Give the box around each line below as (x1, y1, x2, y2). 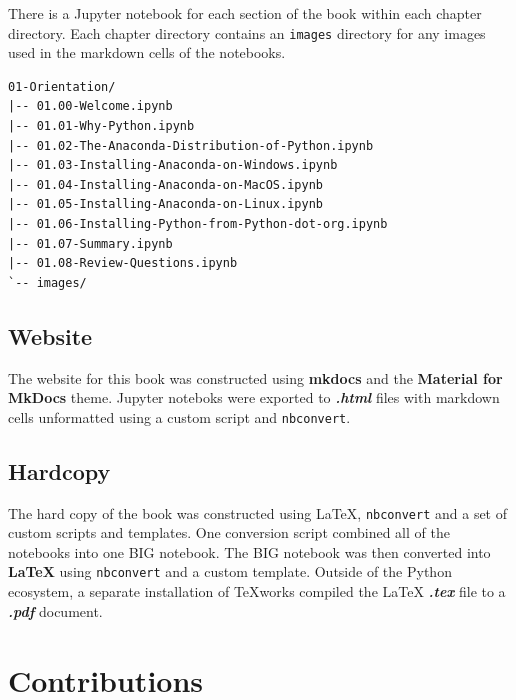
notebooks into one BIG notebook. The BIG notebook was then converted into (8, 541, 491, 562)
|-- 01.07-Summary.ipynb (8, 236, 173, 251)
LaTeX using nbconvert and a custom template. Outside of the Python (8, 561, 452, 582)
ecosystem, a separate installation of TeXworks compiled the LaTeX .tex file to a (8, 581, 506, 602)
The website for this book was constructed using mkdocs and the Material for (8, 367, 503, 388)
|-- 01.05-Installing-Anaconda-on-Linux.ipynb (8, 197, 323, 212)
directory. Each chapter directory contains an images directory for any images (8, 22, 486, 43)
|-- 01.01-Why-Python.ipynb (8, 119, 195, 134)
